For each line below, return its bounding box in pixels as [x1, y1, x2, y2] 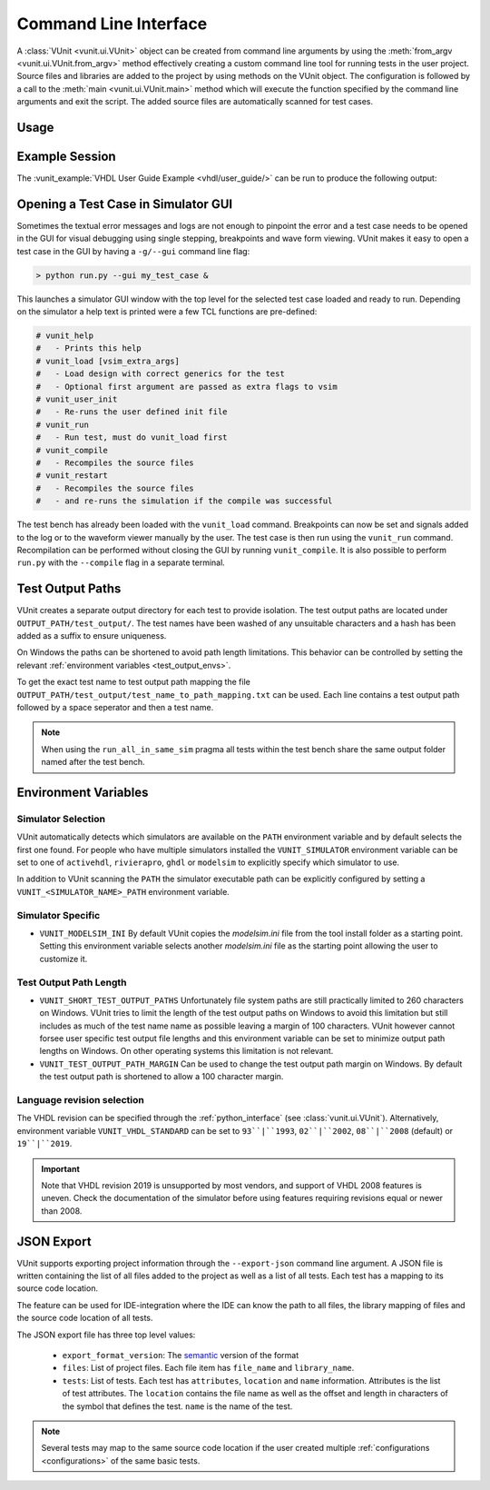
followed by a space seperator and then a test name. [16, 701, 214, 712]
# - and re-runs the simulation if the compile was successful [35, 496, 333, 506]
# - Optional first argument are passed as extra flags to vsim [35, 382, 338, 392]
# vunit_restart [35, 471, 109, 481]
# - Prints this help [35, 343, 142, 353]
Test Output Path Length [16, 976, 127, 988]
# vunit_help [35, 331, 94, 341]
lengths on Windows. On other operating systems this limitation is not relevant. [39, 1046, 334, 1057]
